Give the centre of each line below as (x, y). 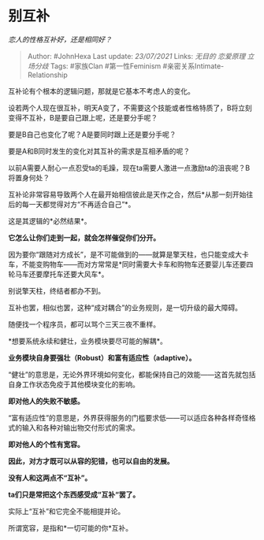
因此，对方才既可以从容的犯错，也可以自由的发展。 (91, 460)
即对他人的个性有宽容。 (46, 444)
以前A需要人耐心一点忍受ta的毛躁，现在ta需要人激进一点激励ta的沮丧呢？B (129, 168)
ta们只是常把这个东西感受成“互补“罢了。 (74, 494)
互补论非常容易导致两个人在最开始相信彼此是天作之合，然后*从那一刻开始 (127, 194)
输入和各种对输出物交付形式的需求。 (80, 427)
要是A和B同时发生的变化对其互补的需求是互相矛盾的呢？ (99, 151)
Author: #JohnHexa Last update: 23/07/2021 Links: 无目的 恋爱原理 (136, 56)
